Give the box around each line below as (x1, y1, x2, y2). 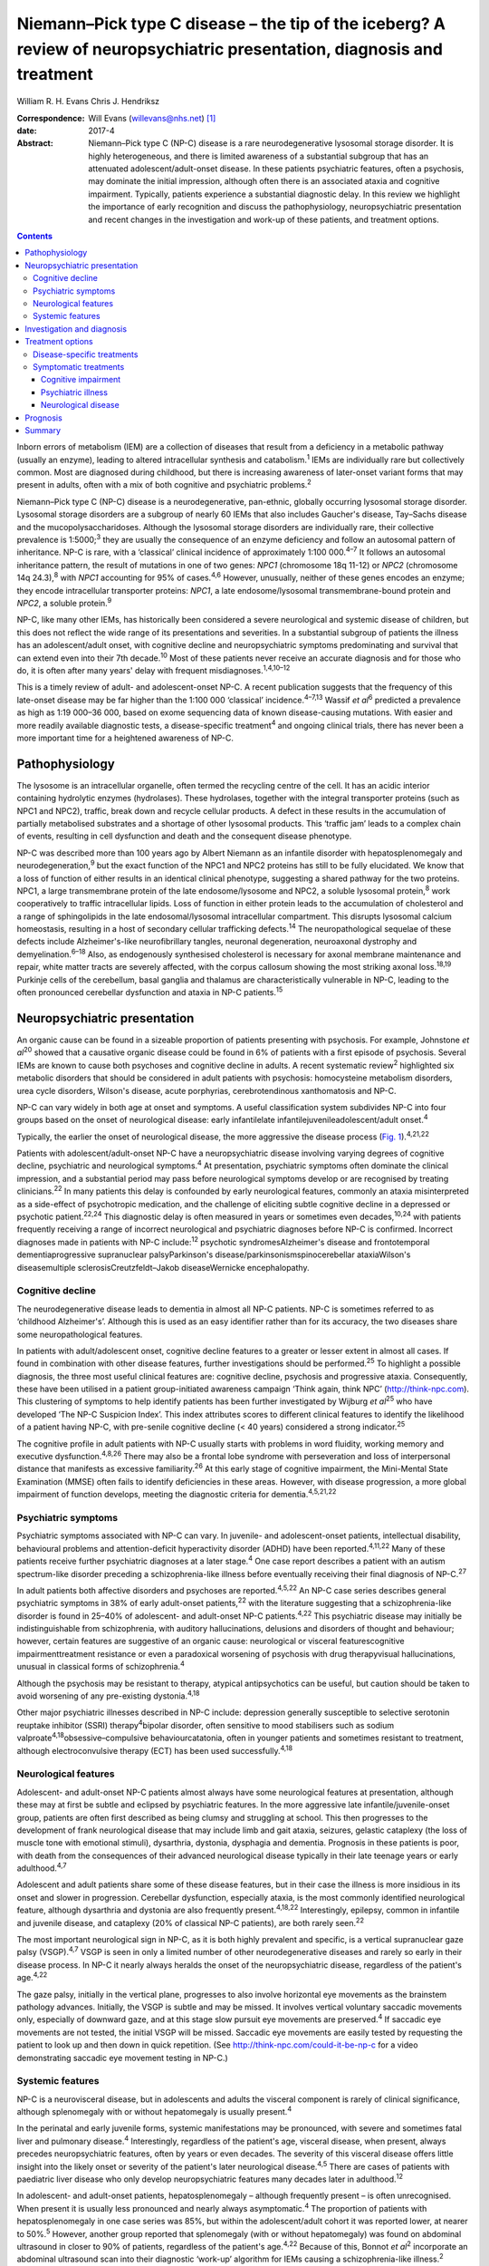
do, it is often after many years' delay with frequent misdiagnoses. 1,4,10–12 (16, 663, 291, 675)
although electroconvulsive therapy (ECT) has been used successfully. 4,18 (16, 1743, 293, 1756)
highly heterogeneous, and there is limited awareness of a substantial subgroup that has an (88, 150, 429, 161)
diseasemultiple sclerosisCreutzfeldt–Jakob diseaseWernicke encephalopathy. (16, 1262, 310, 1273)
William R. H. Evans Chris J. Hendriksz (16, 96, 160, 107)
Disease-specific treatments (33, 349, 139, 360)
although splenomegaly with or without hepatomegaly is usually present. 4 (16, 2105, 292, 2117)
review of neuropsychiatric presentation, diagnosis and (16, 39, 444, 59)
